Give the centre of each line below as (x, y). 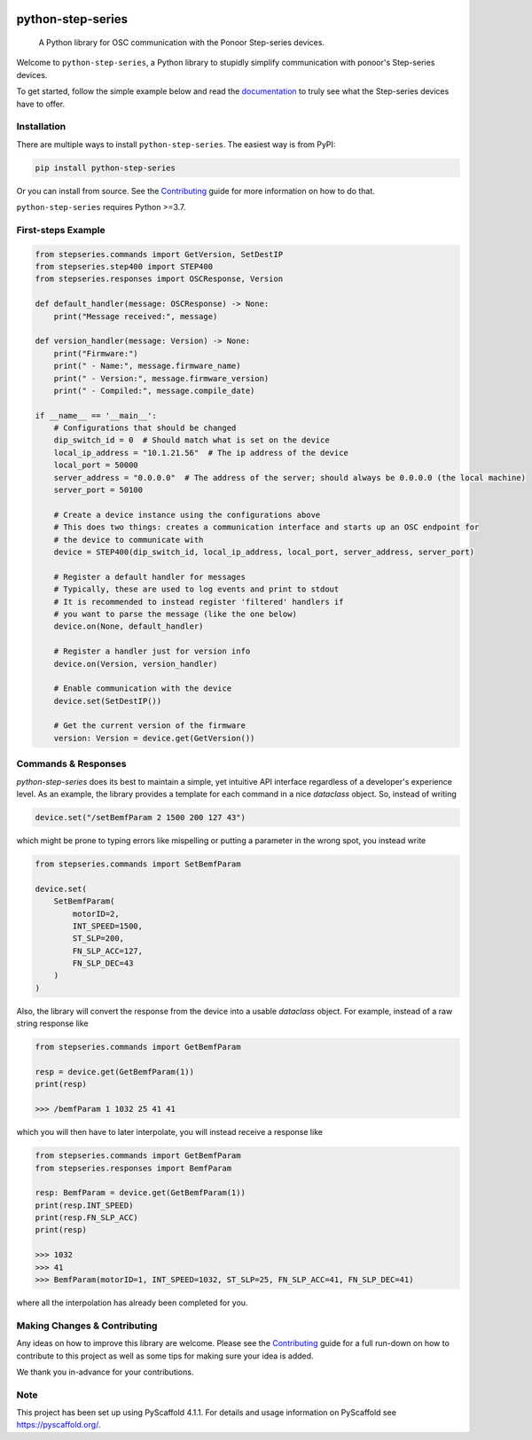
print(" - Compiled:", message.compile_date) (154, 391)
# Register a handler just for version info (152, 651)
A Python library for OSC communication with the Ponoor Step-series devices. (182, 43)
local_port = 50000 (96, 465)
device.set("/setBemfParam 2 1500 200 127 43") (140, 817)
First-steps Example (61, 230)
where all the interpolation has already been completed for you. (132, 1303)
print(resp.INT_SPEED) (84, 1205)
